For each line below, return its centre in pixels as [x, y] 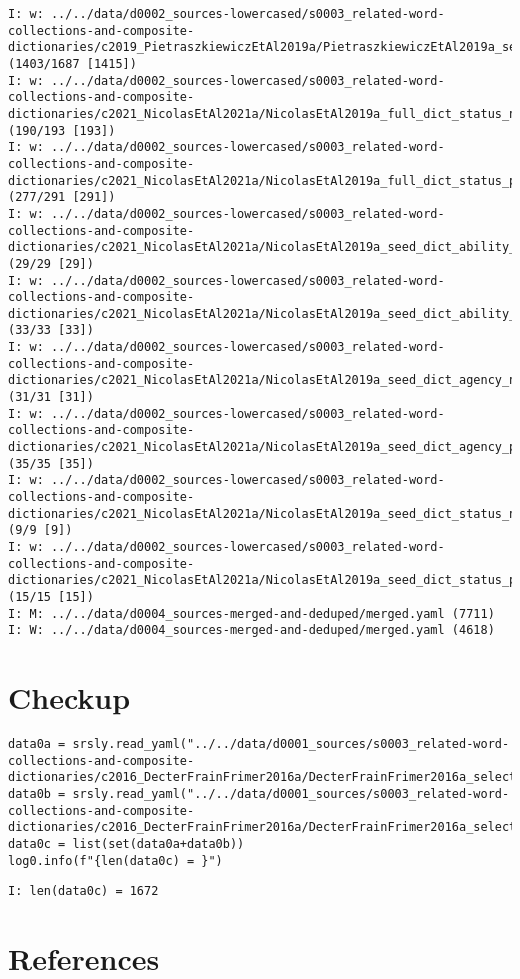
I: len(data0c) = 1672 [83, 891]
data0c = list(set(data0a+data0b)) [126, 844]
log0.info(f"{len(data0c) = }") [115, 860]
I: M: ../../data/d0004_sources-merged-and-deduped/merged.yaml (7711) [251, 613]
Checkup [69, 697]
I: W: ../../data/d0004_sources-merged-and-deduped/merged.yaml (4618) [251, 630]
